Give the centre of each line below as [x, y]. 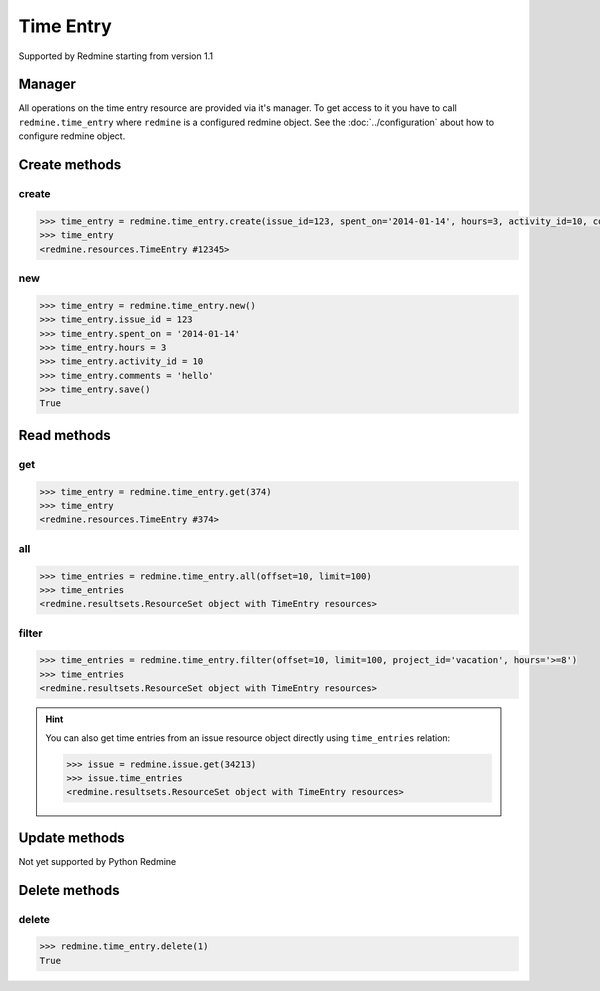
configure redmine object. [72, 136]
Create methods [70, 165]
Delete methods [69, 890]
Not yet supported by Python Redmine [97, 861]
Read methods [65, 435]
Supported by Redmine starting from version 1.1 [116, 56]
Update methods [71, 837]
